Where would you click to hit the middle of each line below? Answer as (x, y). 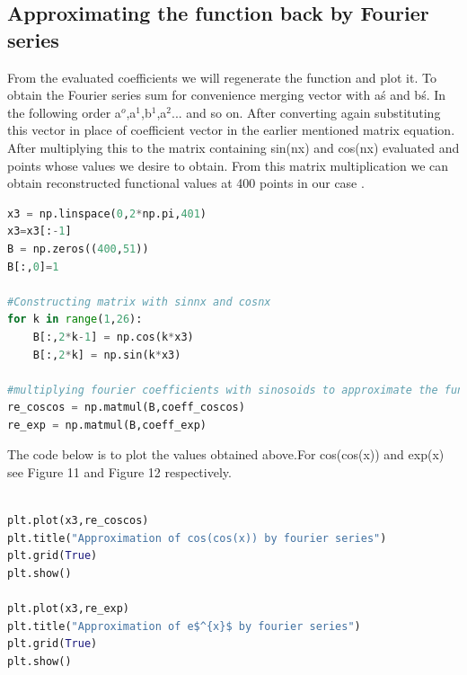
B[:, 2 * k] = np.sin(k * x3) (107, 355)
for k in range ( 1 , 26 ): (75, 320)
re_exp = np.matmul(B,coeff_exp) (107, 425)
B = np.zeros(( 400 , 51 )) (78, 249)
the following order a (64, 112)
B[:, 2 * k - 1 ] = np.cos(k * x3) (113, 337)
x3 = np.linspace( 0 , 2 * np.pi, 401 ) (107, 213)
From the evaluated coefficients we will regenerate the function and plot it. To (222, 77)
